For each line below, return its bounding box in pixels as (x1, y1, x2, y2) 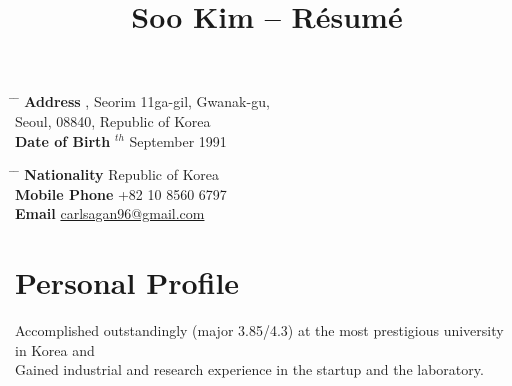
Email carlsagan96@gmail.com (15, 203, 205, 224)
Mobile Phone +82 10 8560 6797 (15, 183, 227, 204)
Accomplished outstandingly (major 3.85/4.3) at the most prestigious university (15, 320, 504, 341)
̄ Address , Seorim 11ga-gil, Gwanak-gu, (15, 91, 270, 112)
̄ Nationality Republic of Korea (15, 164, 219, 185)
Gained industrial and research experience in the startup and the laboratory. (15, 359, 484, 380)
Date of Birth (15, 130, 111, 151)
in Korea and (15, 339, 95, 360)
